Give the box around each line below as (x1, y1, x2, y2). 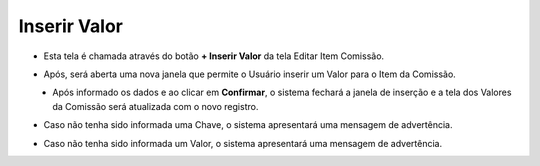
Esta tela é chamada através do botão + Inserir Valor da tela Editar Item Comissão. (43, 50, 385, 62)
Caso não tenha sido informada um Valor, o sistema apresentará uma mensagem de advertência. (43, 137, 443, 149)
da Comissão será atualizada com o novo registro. (52, 100, 259, 112)
